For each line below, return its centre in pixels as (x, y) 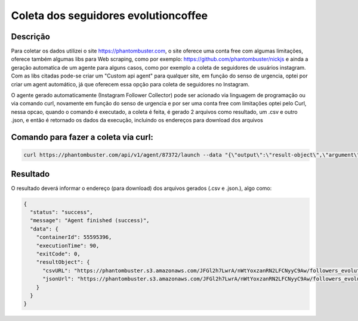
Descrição (30, 37)
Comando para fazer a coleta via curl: (82, 137)
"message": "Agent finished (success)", (90, 221)
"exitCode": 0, (58, 254)
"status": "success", (62, 212)
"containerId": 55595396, (74, 237)
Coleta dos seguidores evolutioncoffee (109, 15)
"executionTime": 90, (68, 245)
